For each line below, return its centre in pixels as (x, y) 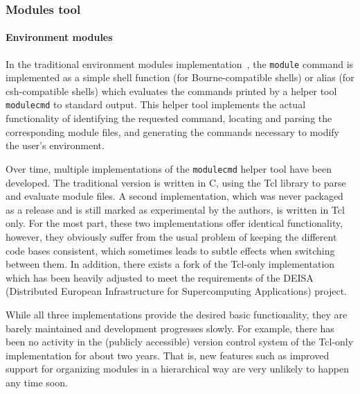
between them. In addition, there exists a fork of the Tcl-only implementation (170, 264)
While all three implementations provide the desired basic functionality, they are (177, 314)
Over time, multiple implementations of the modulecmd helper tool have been (169, 168)
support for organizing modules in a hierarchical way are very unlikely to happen (177, 369)
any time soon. (37, 382)
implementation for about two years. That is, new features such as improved (168, 355)
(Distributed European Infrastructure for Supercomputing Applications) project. (176, 291)
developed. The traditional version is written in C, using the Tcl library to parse (176, 182)
